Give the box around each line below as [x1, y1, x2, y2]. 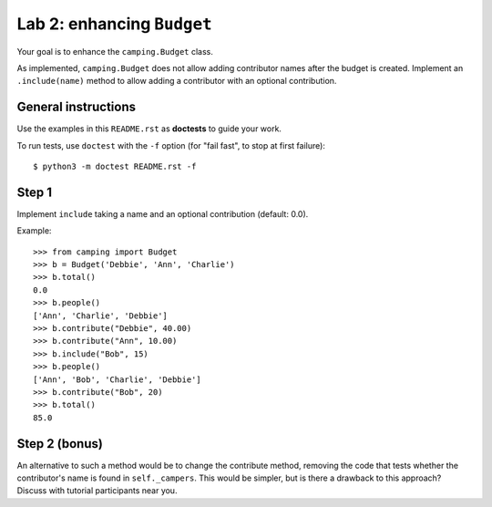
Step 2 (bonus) [16, 436, 104, 451]
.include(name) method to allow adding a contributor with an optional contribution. [16, 76, 337, 87]
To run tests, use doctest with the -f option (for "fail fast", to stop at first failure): [16, 140, 325, 150]
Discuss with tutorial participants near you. [16, 485, 178, 496]
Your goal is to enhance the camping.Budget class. [16, 46, 214, 57]
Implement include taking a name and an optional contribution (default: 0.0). [16, 208, 309, 219]
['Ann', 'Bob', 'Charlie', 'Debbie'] [33, 374, 202, 385]
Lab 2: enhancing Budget [16, 14, 213, 34]
